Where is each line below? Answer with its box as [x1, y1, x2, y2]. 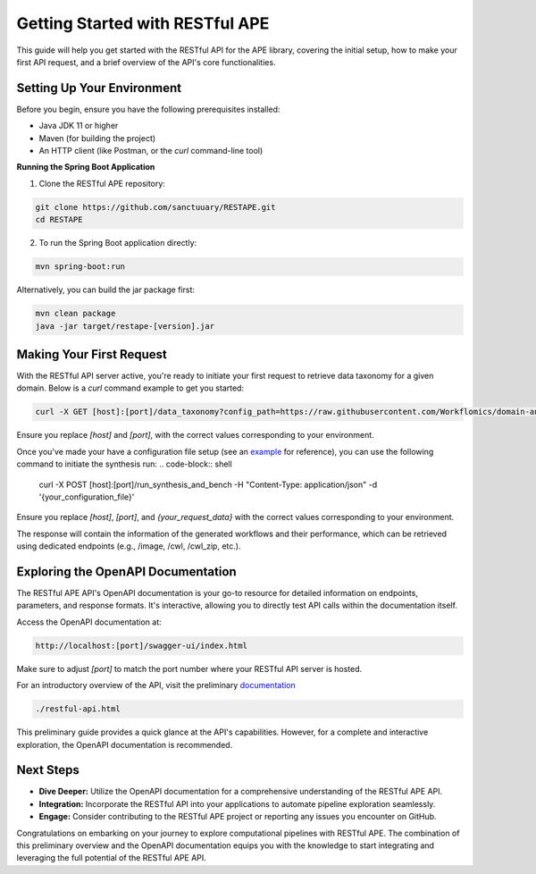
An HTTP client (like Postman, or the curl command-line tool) [38, 146, 264, 156]
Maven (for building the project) [38, 132, 156, 143]
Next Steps [16, 762, 80, 777]
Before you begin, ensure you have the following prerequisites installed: [16, 104, 281, 114]
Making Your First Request [16, 347, 167, 362]
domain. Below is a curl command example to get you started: [16, 382, 245, 393]
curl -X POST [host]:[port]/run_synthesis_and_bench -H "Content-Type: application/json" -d [38, 479, 378, 490]
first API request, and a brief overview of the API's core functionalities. [16, 56, 276, 67]
